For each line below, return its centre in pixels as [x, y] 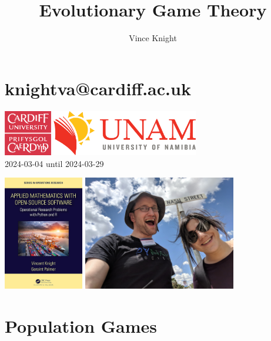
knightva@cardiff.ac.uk [98, 88]
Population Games [81, 326]
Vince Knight [153, 38]
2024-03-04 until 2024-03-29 [54, 163]
